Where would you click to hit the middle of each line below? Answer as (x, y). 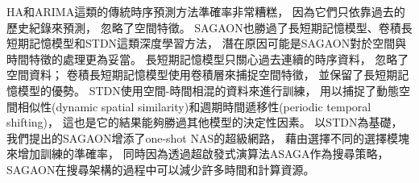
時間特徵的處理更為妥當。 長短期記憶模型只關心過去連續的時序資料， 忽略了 (208, 58)
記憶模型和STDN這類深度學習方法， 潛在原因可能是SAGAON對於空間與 (218, 43)
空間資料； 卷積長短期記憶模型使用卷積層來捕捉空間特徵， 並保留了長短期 (202, 75)
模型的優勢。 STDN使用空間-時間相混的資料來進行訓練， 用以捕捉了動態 (208, 90)
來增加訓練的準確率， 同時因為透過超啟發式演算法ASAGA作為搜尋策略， (198, 154)
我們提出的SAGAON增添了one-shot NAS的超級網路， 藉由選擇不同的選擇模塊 (208, 137)
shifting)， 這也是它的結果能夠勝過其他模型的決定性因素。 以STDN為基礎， (205, 122)
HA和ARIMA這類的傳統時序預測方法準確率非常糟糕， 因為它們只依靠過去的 (206, 11)
